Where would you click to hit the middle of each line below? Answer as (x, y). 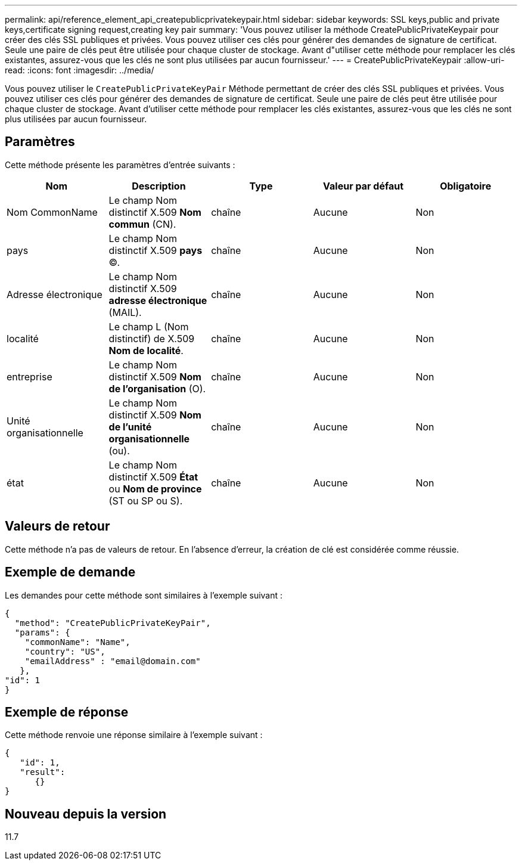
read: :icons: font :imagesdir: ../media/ (80, 70)
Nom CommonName (52, 212)
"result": (43, 772)
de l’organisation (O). (157, 388)
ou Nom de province (155, 489)
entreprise (29, 376)
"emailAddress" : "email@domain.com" (113, 661)
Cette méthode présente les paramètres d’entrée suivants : (120, 165)
